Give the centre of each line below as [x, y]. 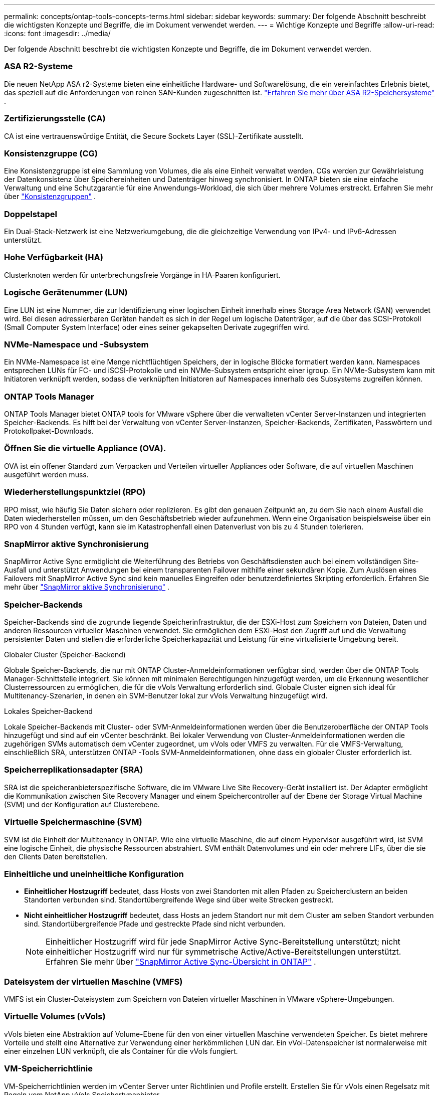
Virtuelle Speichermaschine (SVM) [73, 822]
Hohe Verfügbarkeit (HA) [54, 257]
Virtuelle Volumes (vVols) [55, 1017]
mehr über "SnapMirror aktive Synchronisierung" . [87, 587]
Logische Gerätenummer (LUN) [66, 293]
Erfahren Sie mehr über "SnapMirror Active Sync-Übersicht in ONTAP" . [181, 962]
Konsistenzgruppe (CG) [51, 153]
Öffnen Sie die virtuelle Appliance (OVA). [85, 448]
